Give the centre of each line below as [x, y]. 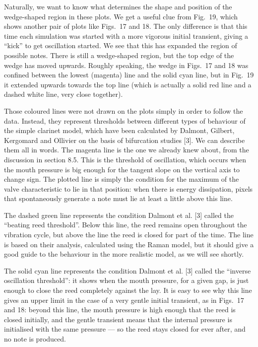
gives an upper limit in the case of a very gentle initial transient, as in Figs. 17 [124, 300]
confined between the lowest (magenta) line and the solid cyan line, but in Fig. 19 [129, 75]
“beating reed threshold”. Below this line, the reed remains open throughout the [126, 225]
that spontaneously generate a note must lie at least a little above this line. [118, 198]
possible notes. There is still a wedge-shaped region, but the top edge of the [119, 55]
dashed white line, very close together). [64, 94]
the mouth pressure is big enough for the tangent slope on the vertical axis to [122, 169]
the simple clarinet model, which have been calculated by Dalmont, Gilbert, [119, 130]
